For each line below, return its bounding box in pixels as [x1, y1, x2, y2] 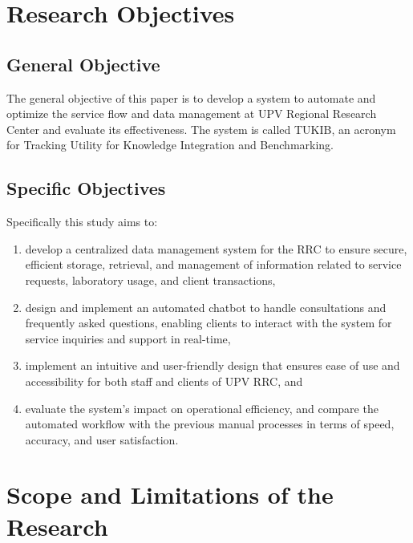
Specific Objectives [6, 176, 166, 201]
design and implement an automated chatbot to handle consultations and [25, 298, 387, 315]
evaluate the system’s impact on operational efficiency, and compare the [25, 399, 379, 416]
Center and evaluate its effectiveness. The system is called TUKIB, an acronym [6, 120, 396, 137]
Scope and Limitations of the [6, 478, 334, 511]
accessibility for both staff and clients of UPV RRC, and [25, 372, 303, 389]
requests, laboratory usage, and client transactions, [25, 271, 276, 288]
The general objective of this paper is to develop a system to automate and [6, 89, 376, 106]
